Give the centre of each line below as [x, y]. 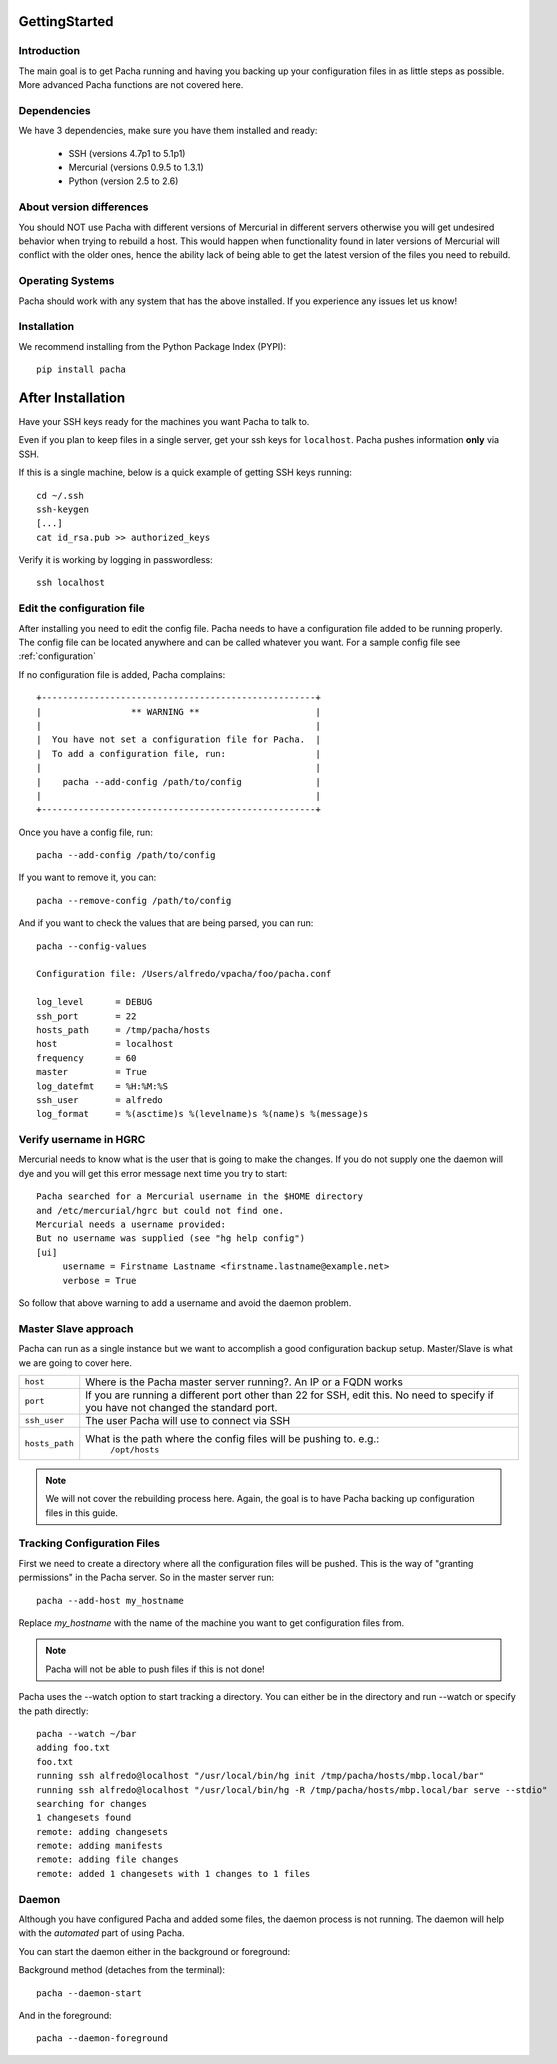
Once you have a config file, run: [86, 832]
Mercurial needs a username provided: [131, 1224]
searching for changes [92, 1803]
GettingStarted [66, 21]
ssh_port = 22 [86, 1016]
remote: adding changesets [102, 1831]
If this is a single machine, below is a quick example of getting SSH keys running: [185, 472]
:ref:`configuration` [57, 656]
